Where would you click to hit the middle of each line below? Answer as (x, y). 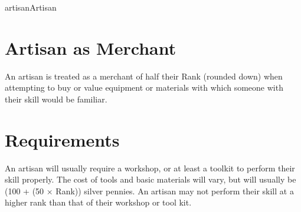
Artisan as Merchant (91, 47)
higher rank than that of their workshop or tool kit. (98, 202)
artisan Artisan (31, 7)
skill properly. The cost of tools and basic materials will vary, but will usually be (150, 179)
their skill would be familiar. (56, 99)
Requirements (62, 139)
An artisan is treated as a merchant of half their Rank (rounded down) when (144, 76)
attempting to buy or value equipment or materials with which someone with (144, 87)
